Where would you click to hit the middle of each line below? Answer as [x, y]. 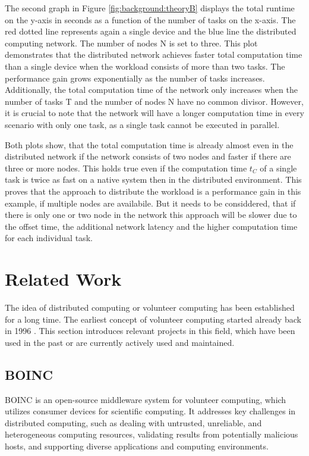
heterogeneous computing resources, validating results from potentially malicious [152, 434]
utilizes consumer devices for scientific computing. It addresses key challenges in [150, 411]
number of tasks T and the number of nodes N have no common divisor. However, [154, 101]
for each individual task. [49, 238]
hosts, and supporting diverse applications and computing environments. [137, 446]
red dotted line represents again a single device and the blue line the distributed [151, 31]
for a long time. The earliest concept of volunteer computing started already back [153, 319]
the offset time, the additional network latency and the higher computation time [151, 226]
